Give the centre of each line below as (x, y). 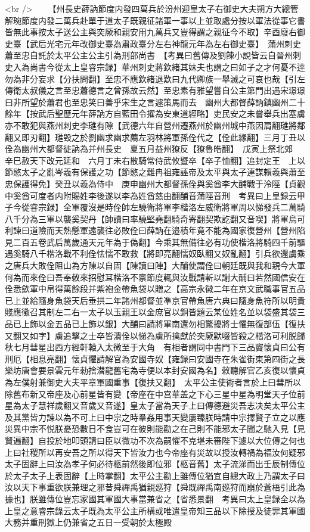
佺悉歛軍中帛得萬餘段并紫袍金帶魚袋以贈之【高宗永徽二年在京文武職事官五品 (155, 289)
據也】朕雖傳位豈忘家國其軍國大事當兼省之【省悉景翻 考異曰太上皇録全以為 (155, 498)
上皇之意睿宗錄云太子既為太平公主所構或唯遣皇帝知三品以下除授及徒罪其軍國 (155, 510)
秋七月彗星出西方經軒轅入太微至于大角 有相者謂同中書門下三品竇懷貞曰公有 (155, 347)
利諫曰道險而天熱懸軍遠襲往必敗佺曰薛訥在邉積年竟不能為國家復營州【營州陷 (155, 230)
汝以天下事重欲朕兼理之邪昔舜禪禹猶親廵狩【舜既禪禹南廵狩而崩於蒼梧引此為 (155, 487)
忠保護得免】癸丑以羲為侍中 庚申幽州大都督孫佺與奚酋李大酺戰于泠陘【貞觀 (155, 183)
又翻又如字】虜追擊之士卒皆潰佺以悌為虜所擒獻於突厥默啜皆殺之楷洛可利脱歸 (155, 335)
